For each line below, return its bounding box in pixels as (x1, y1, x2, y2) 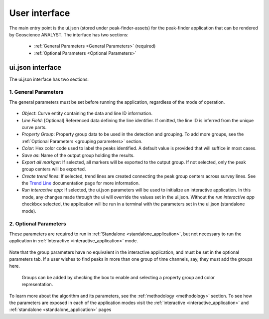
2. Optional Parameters (9, 220, 67, 227)
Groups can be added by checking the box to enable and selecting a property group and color (21, 274, 215, 280)
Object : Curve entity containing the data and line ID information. (21, 110, 153, 117)
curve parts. (21, 124, 47, 130)
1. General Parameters (9, 89, 64, 96)
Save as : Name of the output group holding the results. (21, 152, 134, 158)
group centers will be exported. (21, 166, 86, 172)
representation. (21, 282, 53, 288)
